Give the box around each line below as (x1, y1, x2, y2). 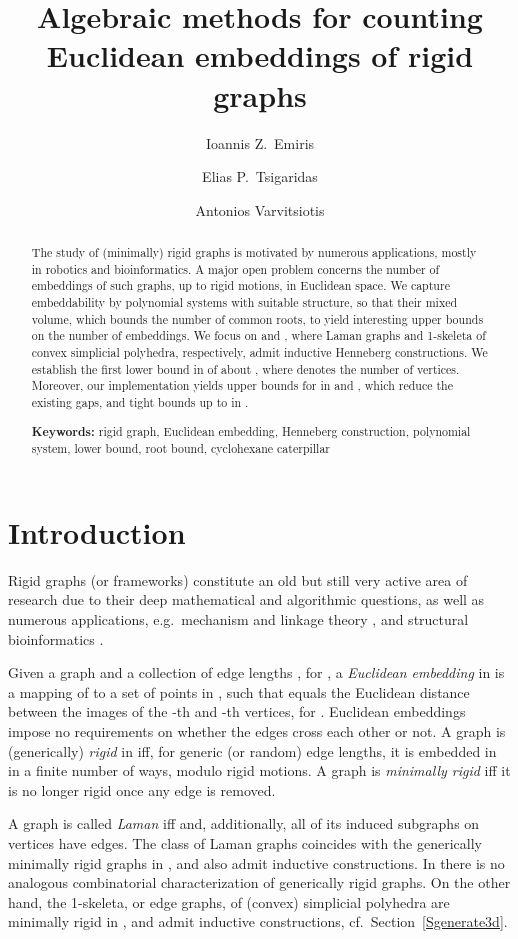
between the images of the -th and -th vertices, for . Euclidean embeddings (8, 701, 466, 722)
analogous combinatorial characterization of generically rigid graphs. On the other (8, 872, 511, 893)
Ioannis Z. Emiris (205, 132, 315, 153)
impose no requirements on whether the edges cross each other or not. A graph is (8, 720, 506, 741)
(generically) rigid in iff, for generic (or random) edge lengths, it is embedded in (8, 740, 497, 761)
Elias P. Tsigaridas (202, 166, 318, 187)
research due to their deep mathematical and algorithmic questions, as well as (8, 589, 485, 610)
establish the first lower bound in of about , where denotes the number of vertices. (31, 360, 460, 377)
